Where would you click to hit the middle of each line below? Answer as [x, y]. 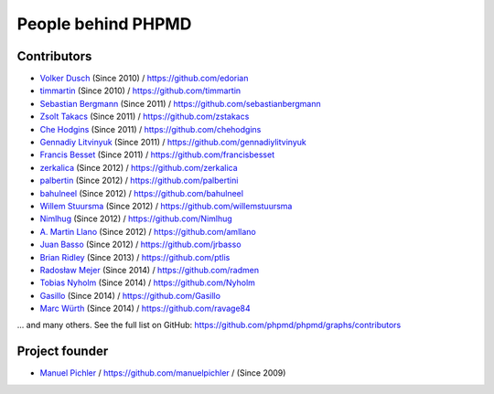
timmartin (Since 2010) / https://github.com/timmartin [140, 91]
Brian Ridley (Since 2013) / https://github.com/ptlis [135, 257]
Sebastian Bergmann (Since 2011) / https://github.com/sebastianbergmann [180, 103]
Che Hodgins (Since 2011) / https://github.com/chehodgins [150, 129]
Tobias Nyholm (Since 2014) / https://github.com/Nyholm [148, 282]
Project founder [63, 351]
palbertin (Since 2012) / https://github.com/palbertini [139, 181]
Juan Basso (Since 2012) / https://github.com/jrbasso [140, 245]
